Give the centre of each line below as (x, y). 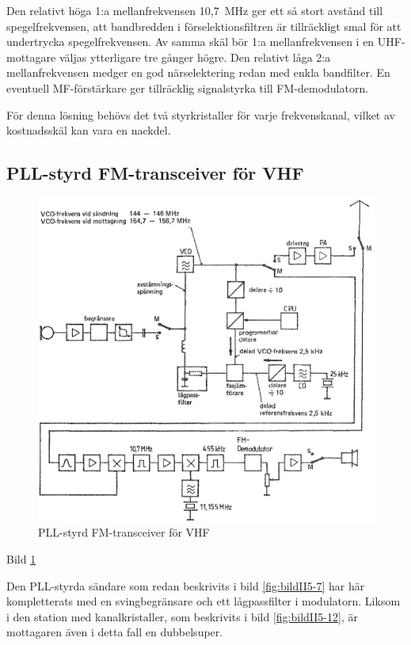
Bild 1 (21, 558)
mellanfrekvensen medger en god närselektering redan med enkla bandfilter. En (198, 72)
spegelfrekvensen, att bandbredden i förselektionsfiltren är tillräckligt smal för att (204, 26)
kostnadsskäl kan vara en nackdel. (89, 130)
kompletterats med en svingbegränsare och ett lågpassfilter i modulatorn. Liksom (204, 601)
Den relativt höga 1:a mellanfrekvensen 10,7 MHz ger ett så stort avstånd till (195, 10)
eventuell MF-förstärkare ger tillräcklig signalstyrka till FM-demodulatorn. (188, 87)
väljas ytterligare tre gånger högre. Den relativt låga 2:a (195, 57)
